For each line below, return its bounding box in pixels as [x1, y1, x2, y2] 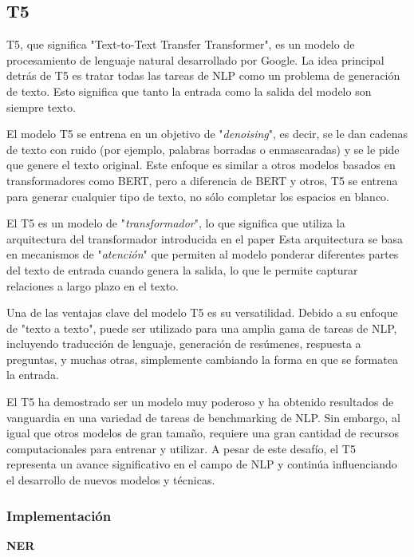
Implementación [6, 505, 112, 525]
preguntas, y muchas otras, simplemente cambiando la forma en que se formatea [6, 350, 398, 367]
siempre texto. [6, 98, 76, 115]
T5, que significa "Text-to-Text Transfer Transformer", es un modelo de [6, 36, 355, 53]
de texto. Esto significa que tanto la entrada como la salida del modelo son [6, 82, 372, 99]
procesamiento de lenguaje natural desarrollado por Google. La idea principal [6, 51, 384, 68]
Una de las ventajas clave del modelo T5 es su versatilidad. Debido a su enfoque [6, 304, 398, 321]
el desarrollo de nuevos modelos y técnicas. [6, 472, 215, 488]
